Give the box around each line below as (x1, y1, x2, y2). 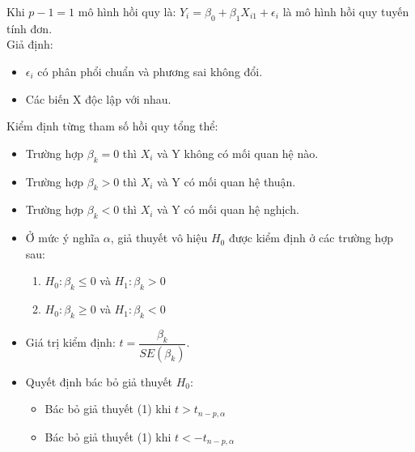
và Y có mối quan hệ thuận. (157, 173, 296, 190)
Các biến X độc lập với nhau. (25, 90, 172, 107)
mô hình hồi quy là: (78, 3, 176, 19)
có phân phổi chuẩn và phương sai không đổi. (37, 62, 263, 79)
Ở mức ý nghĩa (25, 229, 100, 246)
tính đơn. (6, 19, 53, 36)
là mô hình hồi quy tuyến (282, 3, 409, 19)
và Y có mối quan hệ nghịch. (157, 201, 299, 218)
